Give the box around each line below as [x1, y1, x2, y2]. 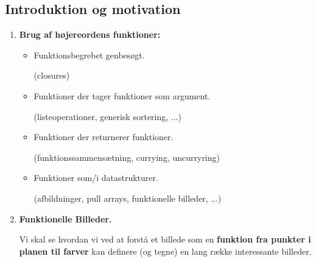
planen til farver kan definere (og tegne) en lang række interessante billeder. [19, 244, 312, 257]
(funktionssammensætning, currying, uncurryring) [33, 150, 220, 163]
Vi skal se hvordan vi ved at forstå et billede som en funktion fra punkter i [19, 233, 311, 246]
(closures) [33, 69, 70, 82]
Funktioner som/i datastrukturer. [33, 171, 158, 184]
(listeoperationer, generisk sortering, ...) [33, 110, 181, 122]
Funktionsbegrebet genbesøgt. [33, 48, 145, 61]
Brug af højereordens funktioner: [19, 28, 161, 41]
